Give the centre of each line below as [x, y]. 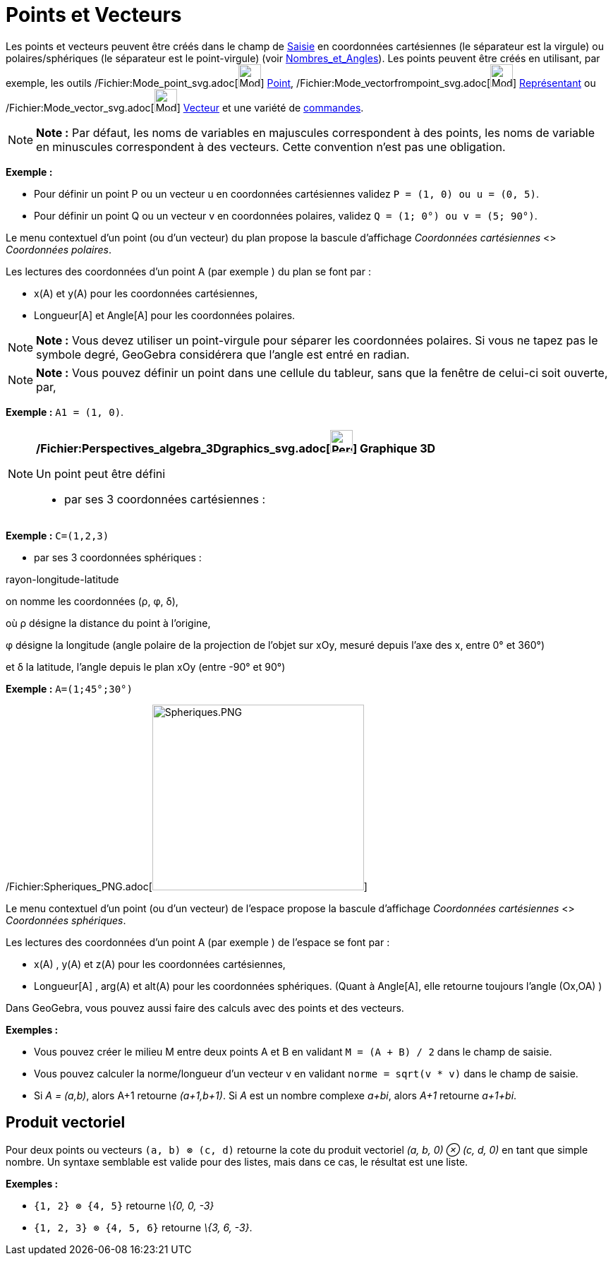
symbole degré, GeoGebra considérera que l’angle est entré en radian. [223, 354]
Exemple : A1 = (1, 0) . [65, 412]
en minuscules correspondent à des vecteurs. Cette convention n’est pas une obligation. [271, 147]
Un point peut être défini [101, 473]
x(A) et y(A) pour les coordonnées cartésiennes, [146, 293]
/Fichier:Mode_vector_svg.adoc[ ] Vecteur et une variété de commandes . [185, 107]
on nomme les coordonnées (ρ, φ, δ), [92, 601]
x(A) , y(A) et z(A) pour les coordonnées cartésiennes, [160, 964]
